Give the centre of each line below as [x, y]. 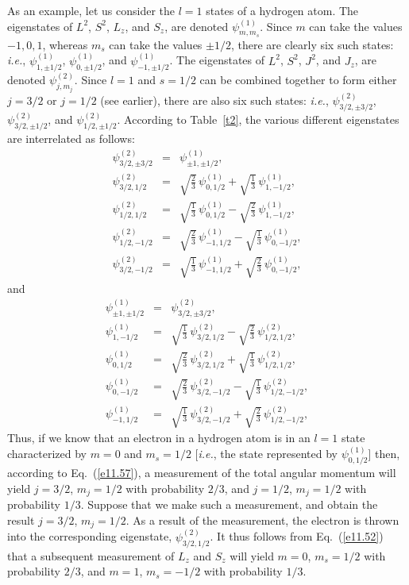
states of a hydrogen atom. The [282, 10]
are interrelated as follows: [71, 138]
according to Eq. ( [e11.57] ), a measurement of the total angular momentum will [202, 473]
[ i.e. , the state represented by [266, 454]
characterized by [47, 454]
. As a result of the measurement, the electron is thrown [262, 520]
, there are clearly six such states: [312, 44]
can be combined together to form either [298, 80]
